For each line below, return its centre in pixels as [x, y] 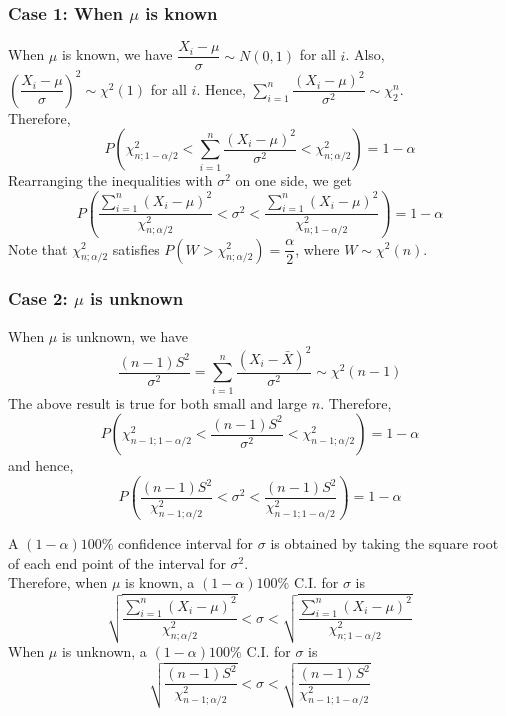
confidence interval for [186, 543]
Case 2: [38, 298]
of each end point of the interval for [117, 562]
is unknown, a [104, 651]
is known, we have [117, 54]
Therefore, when [58, 582]
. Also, [365, 54]
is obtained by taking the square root [384, 543]
